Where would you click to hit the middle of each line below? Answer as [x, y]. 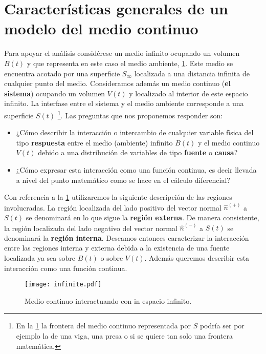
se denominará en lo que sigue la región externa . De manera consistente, [142, 217]
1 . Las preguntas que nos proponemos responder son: [140, 114]
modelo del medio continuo [101, 28]
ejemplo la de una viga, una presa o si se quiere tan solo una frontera [124, 336]
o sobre [112, 257]
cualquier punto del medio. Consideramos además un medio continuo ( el [118, 83]
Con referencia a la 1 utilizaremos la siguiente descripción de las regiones [118, 197]
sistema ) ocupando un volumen [55, 93]
